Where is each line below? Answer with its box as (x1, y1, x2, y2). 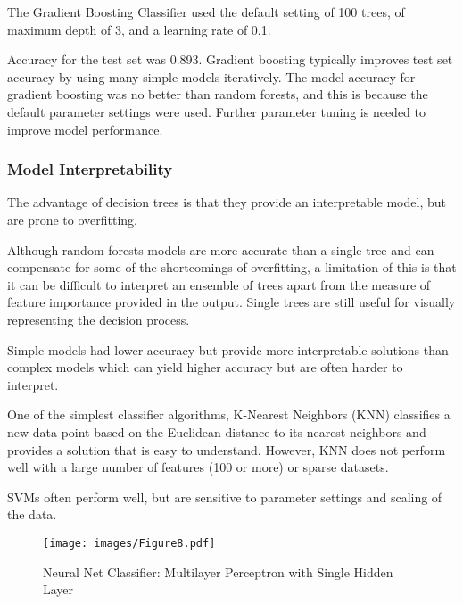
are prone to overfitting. (7, 210, 137, 228)
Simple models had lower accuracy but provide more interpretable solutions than (7, 340, 449, 359)
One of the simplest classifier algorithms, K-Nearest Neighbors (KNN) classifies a (7, 405, 451, 424)
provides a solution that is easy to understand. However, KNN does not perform (7, 440, 446, 459)
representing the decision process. (7, 310, 190, 328)
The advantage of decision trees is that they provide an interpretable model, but (7, 193, 446, 211)
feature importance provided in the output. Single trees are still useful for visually (7, 293, 456, 311)
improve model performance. (7, 120, 163, 138)
